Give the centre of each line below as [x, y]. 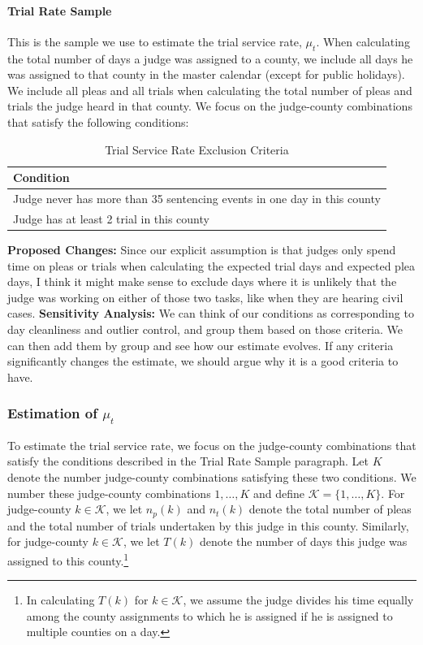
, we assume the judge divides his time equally [298, 600]
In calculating [60, 600]
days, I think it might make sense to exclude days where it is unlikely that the [202, 281]
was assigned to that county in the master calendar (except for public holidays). [206, 74]
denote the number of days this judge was [303, 541]
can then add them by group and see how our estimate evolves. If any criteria [201, 345]
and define [279, 493]
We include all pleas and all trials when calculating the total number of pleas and [210, 90]
